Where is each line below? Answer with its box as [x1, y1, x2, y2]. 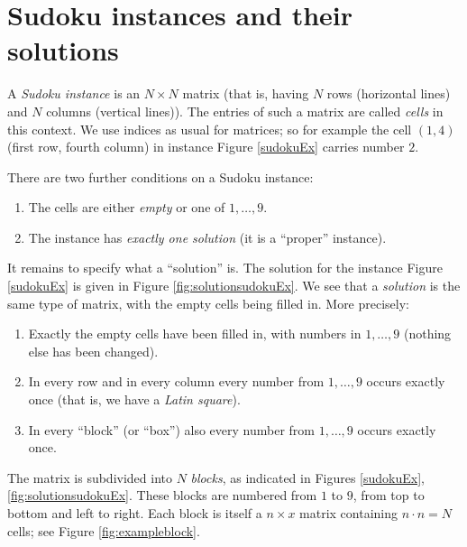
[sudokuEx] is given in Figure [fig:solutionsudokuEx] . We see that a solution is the [7, 276, 461, 295]
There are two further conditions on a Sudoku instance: [7, 167, 314, 186]
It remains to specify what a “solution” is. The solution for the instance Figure [7, 258, 443, 277]
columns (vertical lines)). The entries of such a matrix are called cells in [46, 101, 444, 120]
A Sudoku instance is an [7, 84, 141, 103]
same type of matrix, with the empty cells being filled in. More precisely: [7, 293, 409, 312]
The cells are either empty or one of [28, 198, 225, 217]
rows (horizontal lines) [326, 84, 451, 103]
